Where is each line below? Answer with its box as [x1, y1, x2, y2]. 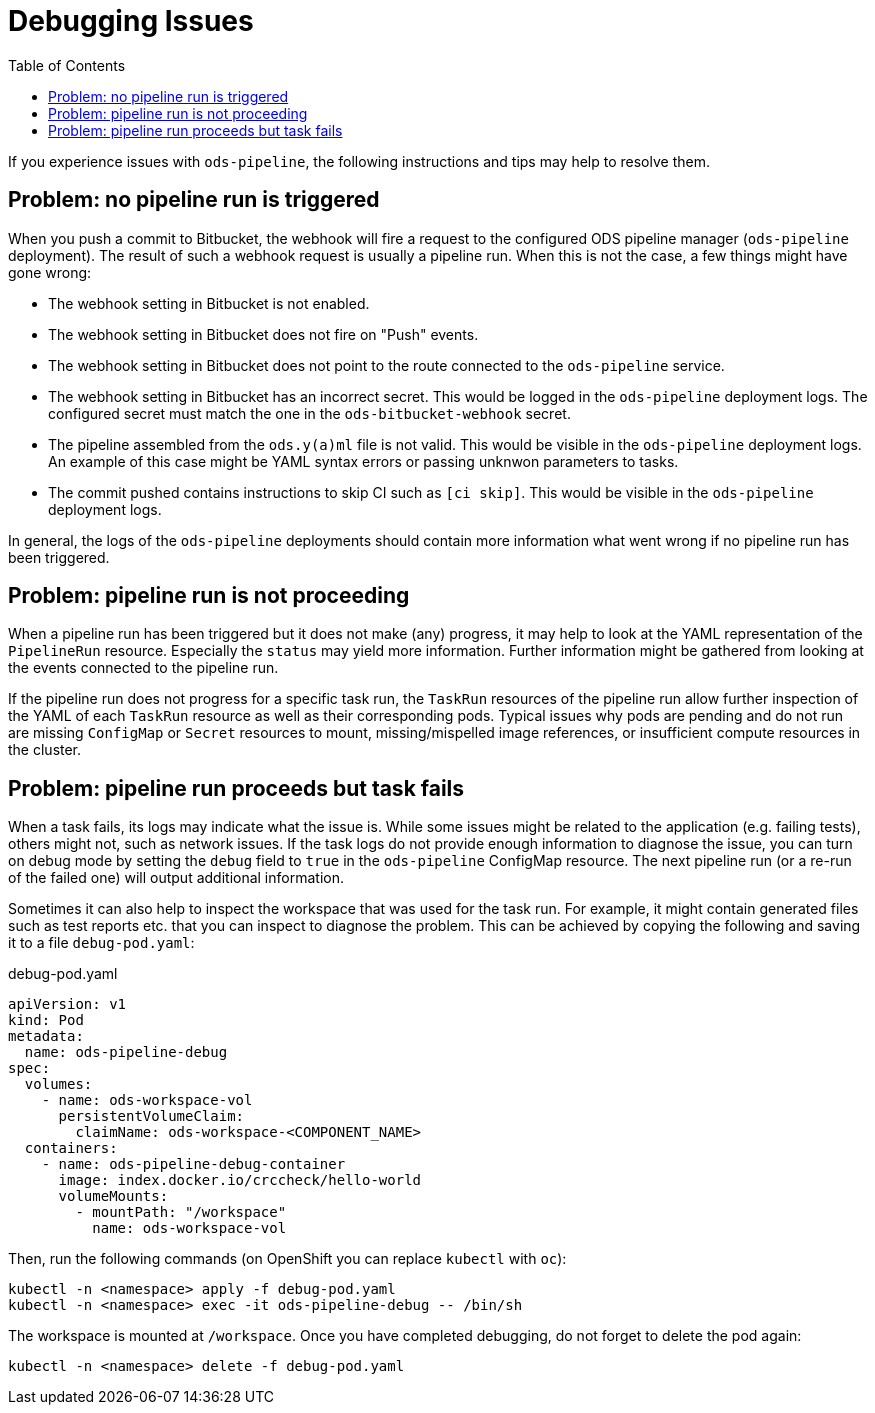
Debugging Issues [8, 4, 254, 38]
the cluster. [8, 741, 82, 759]
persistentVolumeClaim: [58, 1108, 245, 1125]
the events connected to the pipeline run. [8, 659, 279, 677]
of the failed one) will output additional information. [8, 869, 344, 887]
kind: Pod [8, 1012, 84, 1029]
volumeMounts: [58, 1188, 169, 1205]
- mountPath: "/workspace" [75, 1204, 287, 1221]
